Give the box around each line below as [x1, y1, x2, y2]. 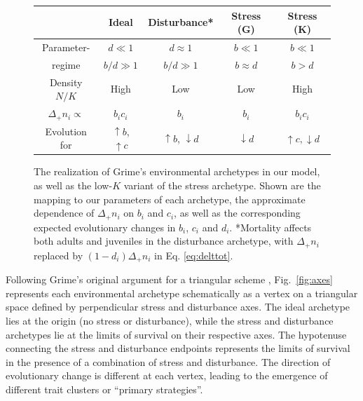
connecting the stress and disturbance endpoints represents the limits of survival [6, 341, 350, 355]
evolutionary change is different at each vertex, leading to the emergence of [6, 368, 328, 383]
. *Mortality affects [229, 219, 312, 234]
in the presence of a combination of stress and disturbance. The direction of [6, 354, 331, 369]
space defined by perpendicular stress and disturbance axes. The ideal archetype [6, 299, 350, 314]
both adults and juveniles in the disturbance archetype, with [34, 233, 294, 248]
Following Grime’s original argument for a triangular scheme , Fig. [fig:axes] [6, 272, 333, 287]
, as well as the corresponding [174, 205, 301, 220]
